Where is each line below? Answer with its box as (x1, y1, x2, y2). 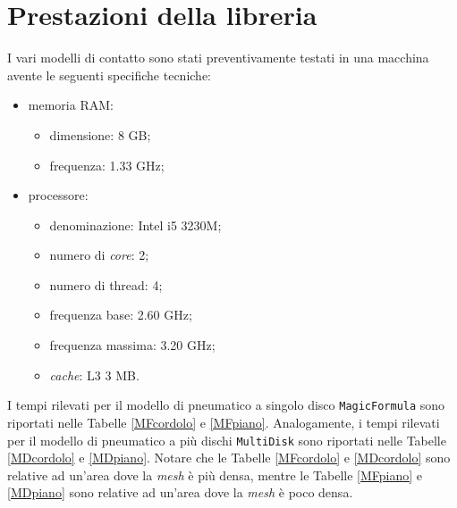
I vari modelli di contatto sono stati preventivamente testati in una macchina (7, 48, 429, 67)
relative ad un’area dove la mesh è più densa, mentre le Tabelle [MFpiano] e (7, 465, 423, 484)
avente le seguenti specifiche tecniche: (7, 65, 211, 84)
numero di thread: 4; (49, 275, 163, 294)
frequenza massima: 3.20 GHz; (49, 336, 216, 354)
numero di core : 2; (49, 246, 149, 264)
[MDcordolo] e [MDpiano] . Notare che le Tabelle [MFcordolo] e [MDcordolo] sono (7, 448, 451, 467)
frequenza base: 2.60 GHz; (49, 305, 192, 324)
